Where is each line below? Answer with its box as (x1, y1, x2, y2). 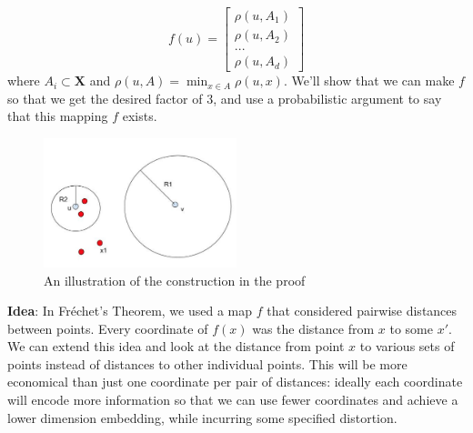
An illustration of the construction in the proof (44, 270, 306, 289)
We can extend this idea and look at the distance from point (7, 337, 345, 356)
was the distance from (252, 318, 375, 337)
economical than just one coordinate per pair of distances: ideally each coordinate (7, 372, 463, 391)
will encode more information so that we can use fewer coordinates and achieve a (7, 390, 458, 409)
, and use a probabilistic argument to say (213, 88, 442, 107)
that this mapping (7, 106, 108, 126)
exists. (122, 106, 157, 126)
